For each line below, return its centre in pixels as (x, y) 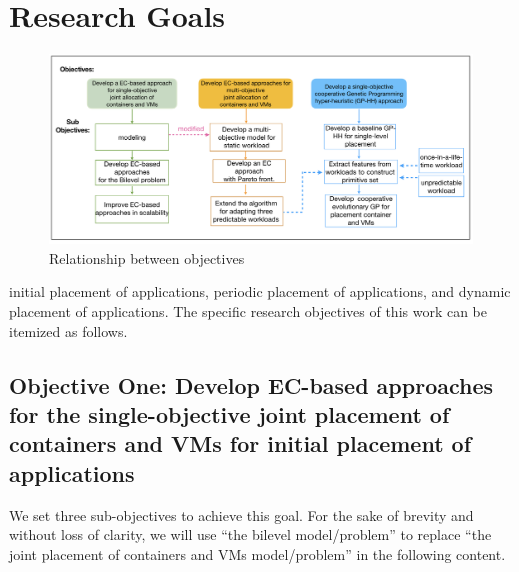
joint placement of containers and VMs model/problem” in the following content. (257, 553)
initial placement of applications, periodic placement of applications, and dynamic (260, 291)
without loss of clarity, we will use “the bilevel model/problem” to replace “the (250, 534)
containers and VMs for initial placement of (240, 443)
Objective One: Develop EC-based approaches (251, 384)
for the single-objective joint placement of (229, 413)
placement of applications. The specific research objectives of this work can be (248, 310)
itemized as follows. (68, 330)
